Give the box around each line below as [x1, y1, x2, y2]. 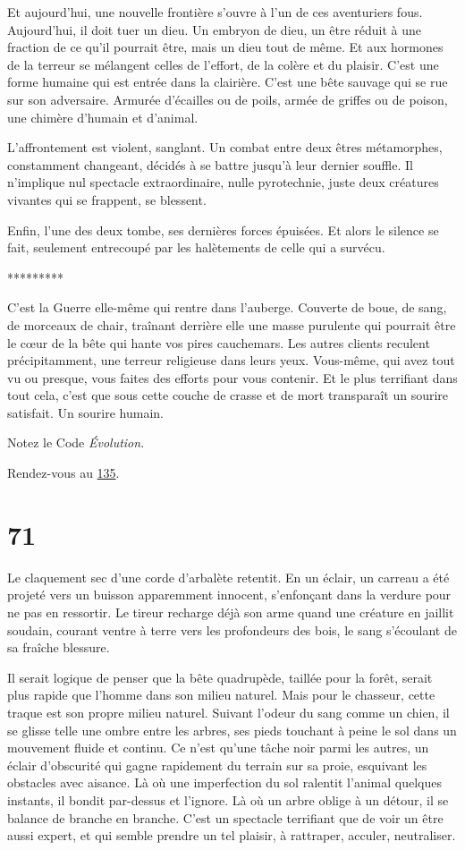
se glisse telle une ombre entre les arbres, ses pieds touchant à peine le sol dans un [7, 720, 457, 739]
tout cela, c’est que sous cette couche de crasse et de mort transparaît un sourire [7, 386, 449, 404]
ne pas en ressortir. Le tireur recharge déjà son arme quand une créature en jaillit [7, 602, 454, 621]
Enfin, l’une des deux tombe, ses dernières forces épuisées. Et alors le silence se [7, 220, 439, 239]
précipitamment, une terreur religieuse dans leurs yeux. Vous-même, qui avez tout [7, 351, 455, 370]
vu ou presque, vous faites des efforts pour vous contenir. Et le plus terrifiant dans [7, 368, 458, 387]
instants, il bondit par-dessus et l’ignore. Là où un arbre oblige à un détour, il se [7, 790, 449, 809]
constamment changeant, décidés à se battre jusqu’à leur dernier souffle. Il [7, 155, 413, 174]
